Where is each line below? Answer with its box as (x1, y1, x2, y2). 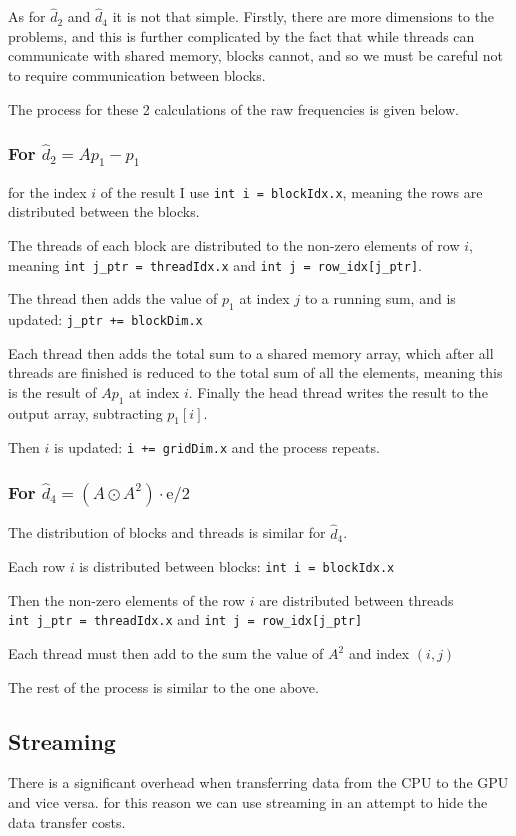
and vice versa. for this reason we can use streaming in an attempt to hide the (8, 792, 488, 813)
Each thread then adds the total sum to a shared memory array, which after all (8, 342, 494, 363)
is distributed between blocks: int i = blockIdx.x (79, 556, 395, 577)
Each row (8, 556, 66, 577)
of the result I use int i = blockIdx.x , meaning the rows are (100, 181, 483, 202)
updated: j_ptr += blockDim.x (8, 309, 203, 330)
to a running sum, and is (304, 288, 456, 309)
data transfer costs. (8, 811, 126, 832)
